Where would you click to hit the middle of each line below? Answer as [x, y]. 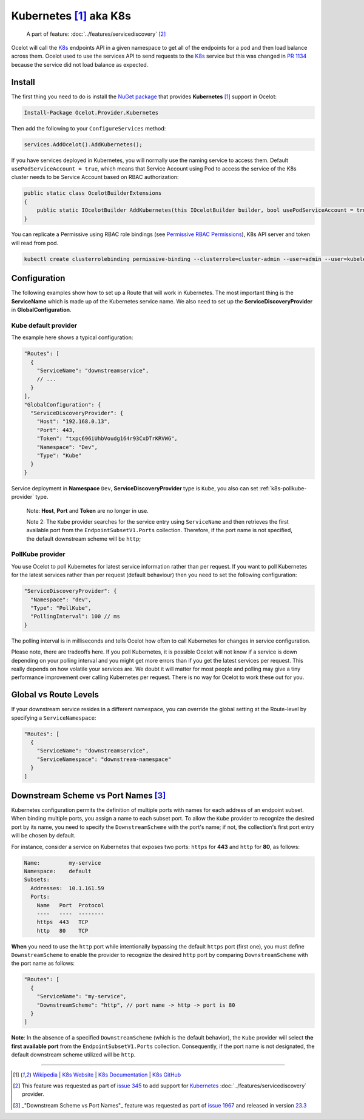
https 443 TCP [62, 922]
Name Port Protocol [70, 905]
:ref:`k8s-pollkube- [283, 488]
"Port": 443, [56, 430]
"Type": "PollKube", [61, 608]
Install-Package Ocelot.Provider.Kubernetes [91, 113]
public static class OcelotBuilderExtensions [93, 193]
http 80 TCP [62, 931]
